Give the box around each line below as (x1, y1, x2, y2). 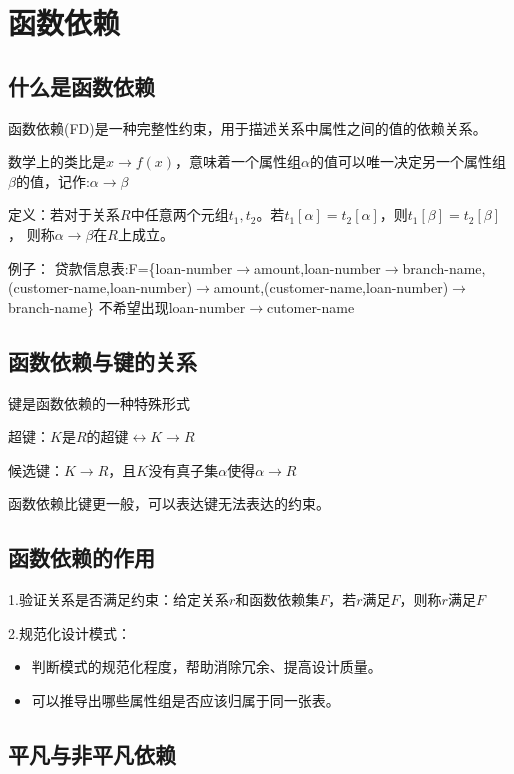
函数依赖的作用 (8, 542, 155, 573)
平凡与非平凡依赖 (8, 738, 176, 769)
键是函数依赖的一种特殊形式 (8, 392, 190, 413)
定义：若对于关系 (8, 204, 120, 225)
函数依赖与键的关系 (8, 345, 197, 376)
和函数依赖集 (235, 589, 320, 610)
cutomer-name (267, 296, 355, 317)
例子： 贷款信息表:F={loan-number (8, 257, 233, 278)
